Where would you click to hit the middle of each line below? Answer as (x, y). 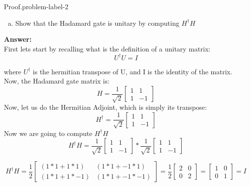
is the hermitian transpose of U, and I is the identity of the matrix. (133, 71)
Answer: (18, 39)
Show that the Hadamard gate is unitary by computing (97, 23)
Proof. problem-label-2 (36, 6)
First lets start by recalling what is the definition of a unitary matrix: (107, 48)
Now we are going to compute (48, 133)
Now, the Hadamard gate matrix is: (57, 81)
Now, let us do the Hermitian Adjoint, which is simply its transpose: (105, 107)
